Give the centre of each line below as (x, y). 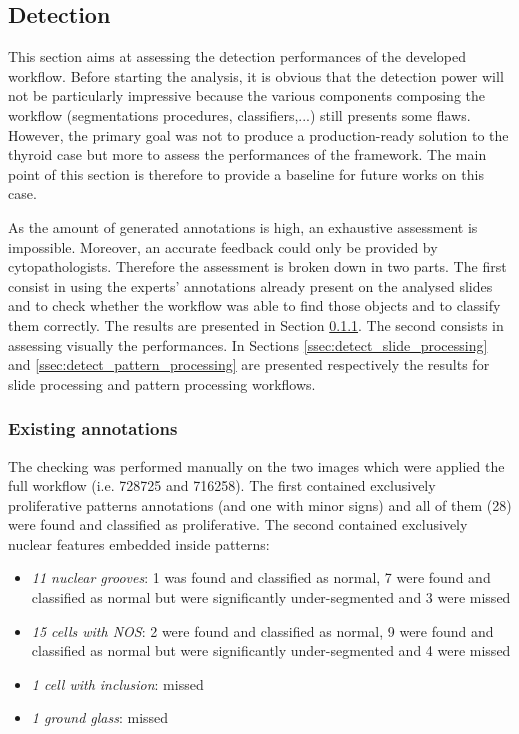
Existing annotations (93, 428)
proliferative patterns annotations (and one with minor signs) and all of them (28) (260, 504)
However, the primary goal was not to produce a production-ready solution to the (258, 134)
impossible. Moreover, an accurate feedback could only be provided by (223, 246)
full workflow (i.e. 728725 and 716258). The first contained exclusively (222, 485)
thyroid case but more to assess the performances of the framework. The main (247, 154)
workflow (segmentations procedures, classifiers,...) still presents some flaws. (239, 114)
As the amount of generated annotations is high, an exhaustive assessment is (243, 226)
